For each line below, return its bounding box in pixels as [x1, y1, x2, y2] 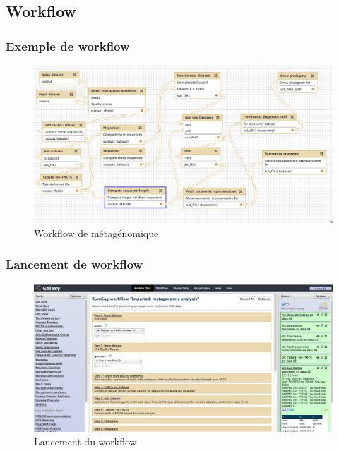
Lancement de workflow [6, 255, 143, 273]
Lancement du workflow [34, 434, 137, 449]
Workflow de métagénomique [34, 225, 159, 240]
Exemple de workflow [6, 37, 130, 54]
